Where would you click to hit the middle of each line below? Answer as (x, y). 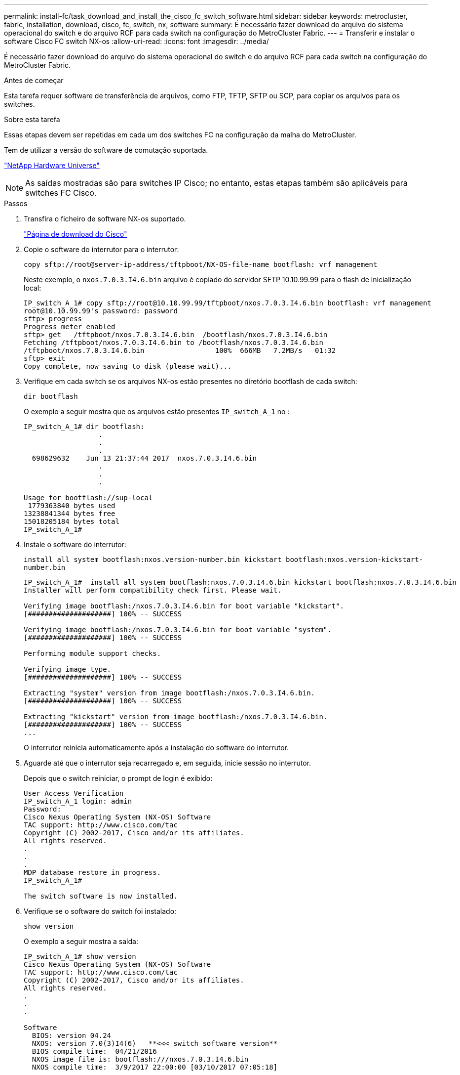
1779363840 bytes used (72, 506)
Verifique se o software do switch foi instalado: (100, 911)
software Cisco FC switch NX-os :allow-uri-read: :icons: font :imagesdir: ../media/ (136, 41)
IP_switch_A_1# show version (80, 956)
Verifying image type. (68, 669)
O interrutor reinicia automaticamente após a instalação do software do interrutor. (156, 748)
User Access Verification (74, 793)
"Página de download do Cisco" (76, 234)
